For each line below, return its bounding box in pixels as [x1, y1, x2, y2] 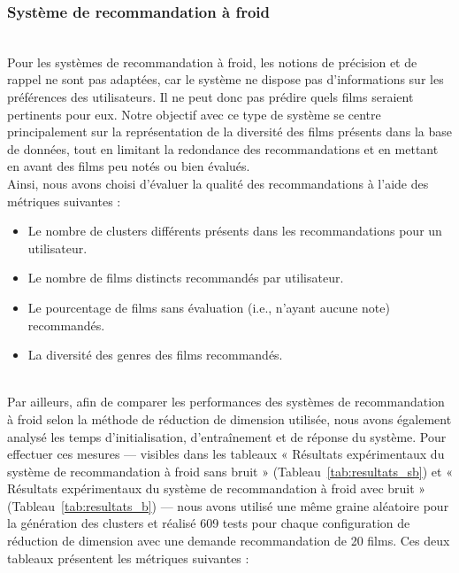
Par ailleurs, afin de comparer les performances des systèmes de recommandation [7, 392, 445, 411]
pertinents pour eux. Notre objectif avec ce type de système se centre [7, 105, 381, 123]
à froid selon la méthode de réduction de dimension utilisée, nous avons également [7, 409, 452, 428]
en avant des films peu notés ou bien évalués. [7, 157, 250, 175]
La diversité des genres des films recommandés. [27, 345, 283, 364]
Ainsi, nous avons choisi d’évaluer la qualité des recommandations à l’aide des [7, 174, 429, 192]
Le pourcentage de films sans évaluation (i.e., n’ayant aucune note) [27, 298, 390, 316]
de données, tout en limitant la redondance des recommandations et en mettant [7, 139, 439, 158]
